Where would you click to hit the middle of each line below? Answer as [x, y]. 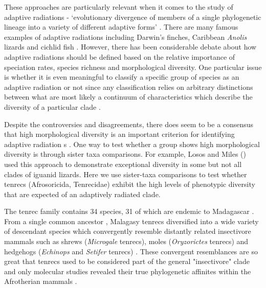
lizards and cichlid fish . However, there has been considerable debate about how [130, 47]
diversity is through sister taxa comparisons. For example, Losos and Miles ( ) [125, 154]
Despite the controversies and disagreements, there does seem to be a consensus [129, 124]
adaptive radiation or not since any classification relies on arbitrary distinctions [129, 87]
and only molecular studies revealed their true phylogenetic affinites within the [128, 271]
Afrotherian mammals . [41, 281]
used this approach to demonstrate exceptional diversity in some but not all [123, 164]
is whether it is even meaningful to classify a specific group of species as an [122, 77]
